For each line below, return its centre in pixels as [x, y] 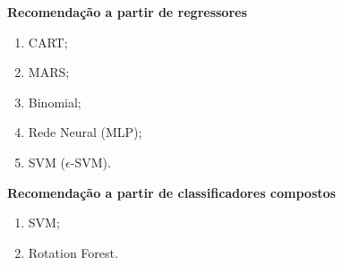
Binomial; [55, 102]
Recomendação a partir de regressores [127, 12]
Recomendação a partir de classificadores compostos [171, 192]
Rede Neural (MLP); [85, 132]
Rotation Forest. [73, 252]
